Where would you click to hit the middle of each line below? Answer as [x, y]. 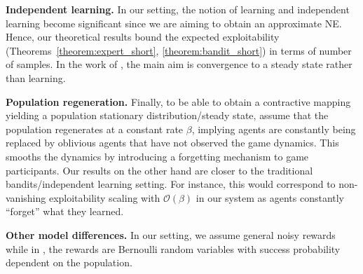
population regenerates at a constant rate [95, 129]
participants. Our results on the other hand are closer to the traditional [159, 170]
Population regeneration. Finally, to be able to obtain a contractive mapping [178, 101]
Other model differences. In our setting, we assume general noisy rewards [171, 234]
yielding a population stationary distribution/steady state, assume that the [167, 115]
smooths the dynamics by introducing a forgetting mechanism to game [157, 156]
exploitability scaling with [104, 197]
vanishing [26, 197]
